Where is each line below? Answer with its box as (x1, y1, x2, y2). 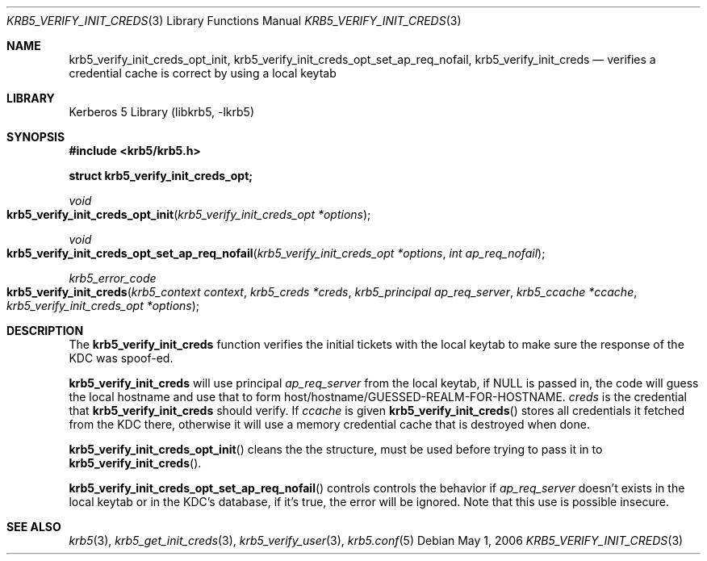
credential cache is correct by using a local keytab (69, 66, 337, 80)
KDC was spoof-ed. (69, 351, 174, 365)
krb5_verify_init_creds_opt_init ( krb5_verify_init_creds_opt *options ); (6, 207, 371, 221)
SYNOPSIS (6, 130, 65, 144)
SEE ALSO (6, 520, 61, 534)
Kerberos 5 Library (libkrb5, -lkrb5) (69, 105, 255, 119)
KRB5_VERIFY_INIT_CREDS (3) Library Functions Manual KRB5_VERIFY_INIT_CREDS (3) (6, 14, 462, 27)
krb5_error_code (69, 271, 157, 285)
